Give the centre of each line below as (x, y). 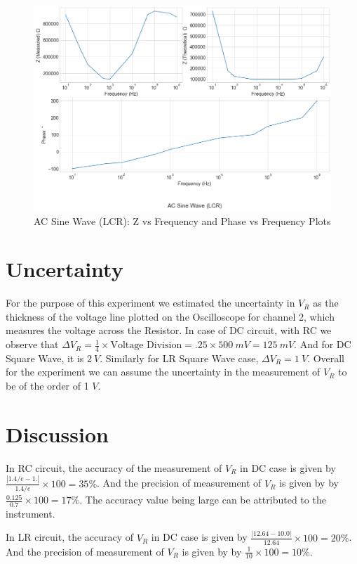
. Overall (326, 358)
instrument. (31, 513)
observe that (32, 344)
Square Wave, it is (45, 358)
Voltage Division (146, 346)
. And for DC (323, 344)
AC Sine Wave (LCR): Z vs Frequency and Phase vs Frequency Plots (182, 220)
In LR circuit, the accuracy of (70, 537)
